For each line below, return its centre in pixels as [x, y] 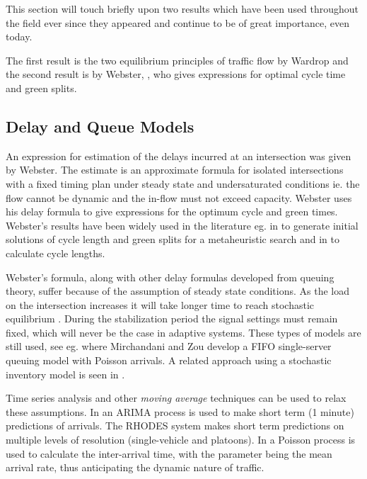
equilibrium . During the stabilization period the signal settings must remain [172, 319]
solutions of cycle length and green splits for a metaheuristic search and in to [173, 239]
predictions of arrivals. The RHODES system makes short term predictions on [175, 426]
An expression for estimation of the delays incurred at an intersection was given [179, 156]
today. [19, 36]
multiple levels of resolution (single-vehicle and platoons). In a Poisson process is [181, 440]
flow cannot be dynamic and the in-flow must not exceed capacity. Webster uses [179, 197]
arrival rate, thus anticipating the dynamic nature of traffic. [135, 467]
